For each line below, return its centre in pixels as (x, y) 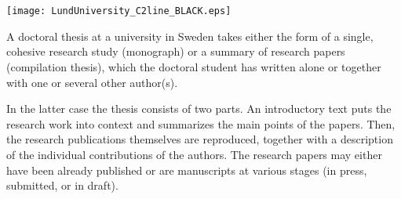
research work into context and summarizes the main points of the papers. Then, (201, 123)
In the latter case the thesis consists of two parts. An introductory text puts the (199, 109)
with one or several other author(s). (92, 82)
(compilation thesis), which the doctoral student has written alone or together (194, 67)
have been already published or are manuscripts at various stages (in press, (187, 170)
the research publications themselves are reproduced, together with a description (200, 139)
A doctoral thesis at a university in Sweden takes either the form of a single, (190, 36)
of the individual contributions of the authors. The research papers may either (194, 154)
